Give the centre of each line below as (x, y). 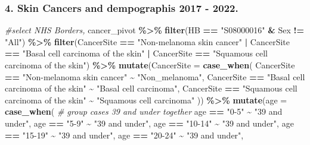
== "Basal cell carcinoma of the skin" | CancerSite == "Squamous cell (136, 53)
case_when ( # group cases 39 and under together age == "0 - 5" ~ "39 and (144, 111)
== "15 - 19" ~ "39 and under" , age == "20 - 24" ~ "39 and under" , (124, 135)
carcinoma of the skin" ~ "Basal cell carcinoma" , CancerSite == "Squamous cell (151, 88)
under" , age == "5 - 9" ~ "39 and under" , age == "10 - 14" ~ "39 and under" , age (149, 123)
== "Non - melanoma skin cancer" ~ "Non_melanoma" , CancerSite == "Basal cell (155, 76)
